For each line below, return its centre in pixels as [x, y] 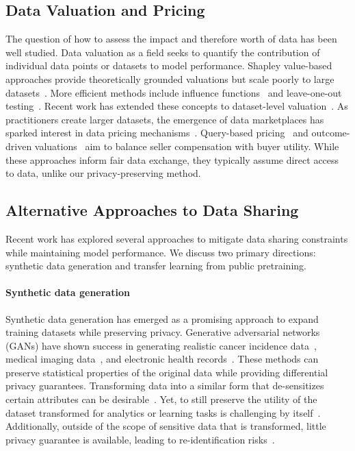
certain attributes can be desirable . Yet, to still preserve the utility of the [161, 399]
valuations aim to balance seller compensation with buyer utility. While [187, 146]
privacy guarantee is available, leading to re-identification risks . [140, 439]
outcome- [331, 133]
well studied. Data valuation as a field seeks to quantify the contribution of [163, 52]
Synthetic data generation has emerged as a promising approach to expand [162, 318]
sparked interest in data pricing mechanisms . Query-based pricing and [157, 133]
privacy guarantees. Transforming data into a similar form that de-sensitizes [165, 386]
